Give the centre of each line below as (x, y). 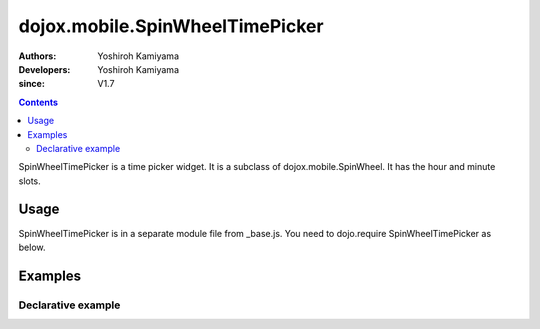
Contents (38, 102)
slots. (30, 181)
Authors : (37, 56)
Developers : (44, 69)
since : (31, 84)
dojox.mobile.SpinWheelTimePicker (171, 26)
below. (32, 247)
